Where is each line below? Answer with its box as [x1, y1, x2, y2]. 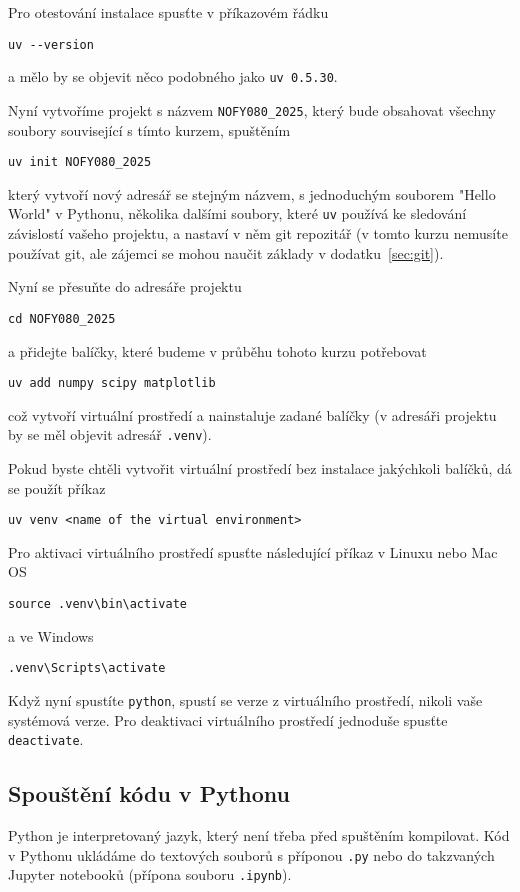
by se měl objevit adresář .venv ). [8, 424, 212, 445]
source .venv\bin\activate [8, 597, 187, 612]
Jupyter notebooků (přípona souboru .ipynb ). [8, 864, 292, 885]
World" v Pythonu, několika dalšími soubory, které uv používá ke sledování [8, 203, 467, 224]
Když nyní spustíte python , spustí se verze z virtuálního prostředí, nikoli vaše [8, 689, 483, 710]
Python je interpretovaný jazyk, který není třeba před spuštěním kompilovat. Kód [8, 825, 510, 846]
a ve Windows [8, 625, 94, 646]
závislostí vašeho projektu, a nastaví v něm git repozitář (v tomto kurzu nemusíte [8, 223, 508, 244]
